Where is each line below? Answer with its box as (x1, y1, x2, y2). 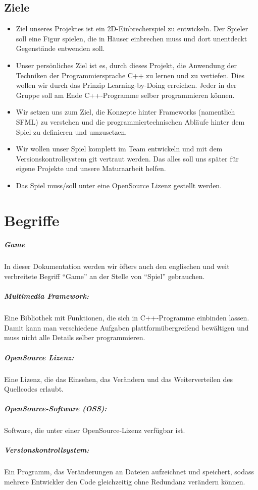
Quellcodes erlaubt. (4, 384, 64, 394)
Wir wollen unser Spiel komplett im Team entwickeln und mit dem (16, 143, 223, 154)
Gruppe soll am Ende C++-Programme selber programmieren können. (16, 89, 235, 100)
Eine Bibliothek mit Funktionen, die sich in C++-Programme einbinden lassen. (4, 312, 249, 323)
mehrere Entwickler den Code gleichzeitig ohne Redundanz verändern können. (4, 476, 245, 487)
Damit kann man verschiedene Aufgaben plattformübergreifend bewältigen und (4, 322, 249, 333)
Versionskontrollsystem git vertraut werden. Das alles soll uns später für (16, 153, 239, 164)
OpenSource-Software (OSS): (4, 403, 107, 414)
